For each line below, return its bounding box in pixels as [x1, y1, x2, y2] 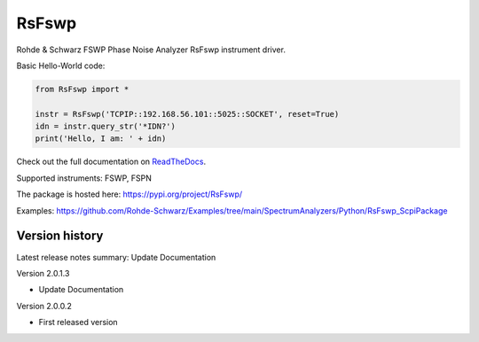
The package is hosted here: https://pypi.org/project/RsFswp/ [16, 189, 243, 199]
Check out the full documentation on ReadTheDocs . [16, 156, 207, 167]
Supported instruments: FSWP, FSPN [16, 173, 153, 183]
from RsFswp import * [35, 84, 130, 94]
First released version [38, 317, 119, 328]
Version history [16, 229, 104, 244]
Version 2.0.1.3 [16, 268, 70, 278]
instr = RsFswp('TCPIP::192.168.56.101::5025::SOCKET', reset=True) [35, 109, 340, 119]
